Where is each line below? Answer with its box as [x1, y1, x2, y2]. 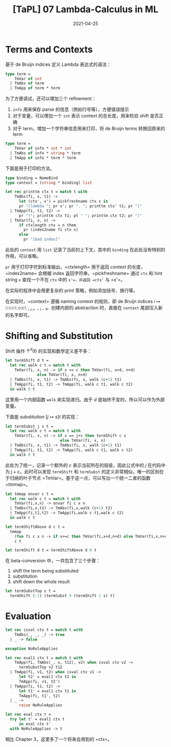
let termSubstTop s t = [5, 588, 56, 594]
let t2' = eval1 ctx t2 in [18, 675, 76, 680]
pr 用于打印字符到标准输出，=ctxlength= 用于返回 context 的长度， [5, 264, 146, 270]
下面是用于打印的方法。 [5, 165, 54, 171]
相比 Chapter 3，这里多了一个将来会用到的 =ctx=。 [5, 736, 112, 742]
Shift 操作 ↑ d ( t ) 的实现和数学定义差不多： [5, 347, 92, 354]
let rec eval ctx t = [5, 712, 51, 717]
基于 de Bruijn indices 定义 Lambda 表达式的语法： [5, 61, 111, 67]
